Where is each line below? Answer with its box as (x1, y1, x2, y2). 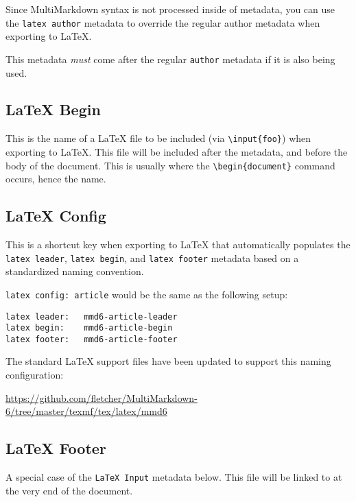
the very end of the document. (5, 483, 133, 497)
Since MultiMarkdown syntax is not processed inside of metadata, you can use (5, 2, 335, 16)
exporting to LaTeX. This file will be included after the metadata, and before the (5, 144, 348, 158)
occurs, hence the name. (5, 171, 106, 186)
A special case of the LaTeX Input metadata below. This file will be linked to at (5, 470, 342, 484)
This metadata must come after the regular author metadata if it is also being (5, 51, 335, 66)
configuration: (5, 368, 64, 382)
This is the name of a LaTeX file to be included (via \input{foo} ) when (5, 131, 311, 145)
